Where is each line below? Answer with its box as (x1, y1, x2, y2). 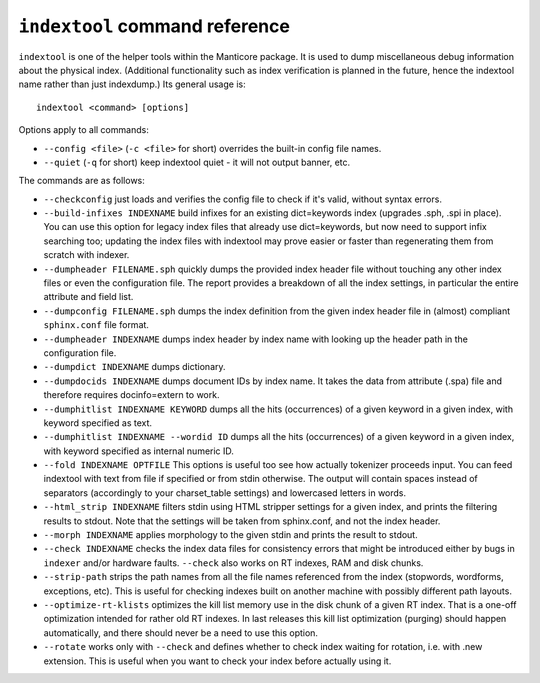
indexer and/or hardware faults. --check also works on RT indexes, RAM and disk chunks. (43, 556, 424, 569)
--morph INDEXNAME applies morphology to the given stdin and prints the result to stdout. (43, 529, 419, 541)
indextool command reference (18, 15, 290, 37)
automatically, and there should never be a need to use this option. (43, 626, 319, 639)
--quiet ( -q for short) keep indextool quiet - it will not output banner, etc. (43, 156, 351, 168)
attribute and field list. (43, 291, 134, 303)
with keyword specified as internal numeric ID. (43, 445, 235, 457)
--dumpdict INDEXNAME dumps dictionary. (43, 361, 226, 373)
